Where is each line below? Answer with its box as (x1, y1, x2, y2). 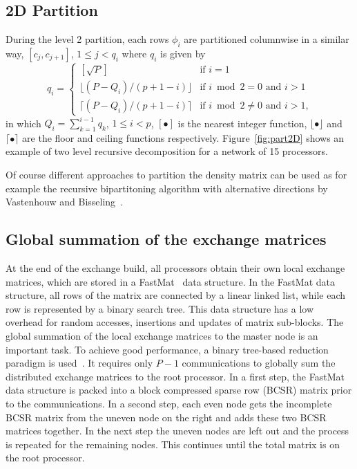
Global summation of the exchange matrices (6, 228, 327, 250)
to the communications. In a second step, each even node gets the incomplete (6, 396, 332, 410)
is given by (160, 46, 206, 60)
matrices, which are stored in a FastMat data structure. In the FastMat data (6, 274, 335, 288)
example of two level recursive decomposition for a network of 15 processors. (6, 144, 328, 158)
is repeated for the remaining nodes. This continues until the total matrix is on (6, 436, 340, 451)
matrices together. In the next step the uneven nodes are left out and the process (6, 423, 349, 438)
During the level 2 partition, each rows (6, 32, 169, 46)
